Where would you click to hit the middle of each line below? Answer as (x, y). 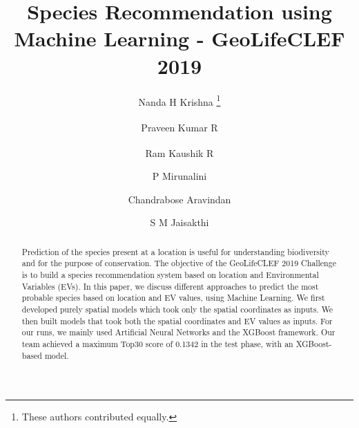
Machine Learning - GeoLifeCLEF (179, 38)
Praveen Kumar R (179, 127)
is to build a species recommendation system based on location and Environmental (170, 275)
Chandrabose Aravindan (179, 199)
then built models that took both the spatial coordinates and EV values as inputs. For (177, 320)
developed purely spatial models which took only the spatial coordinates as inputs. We (177, 309)
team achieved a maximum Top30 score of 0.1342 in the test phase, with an (157, 344)
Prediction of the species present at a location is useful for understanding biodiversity (175, 251)
